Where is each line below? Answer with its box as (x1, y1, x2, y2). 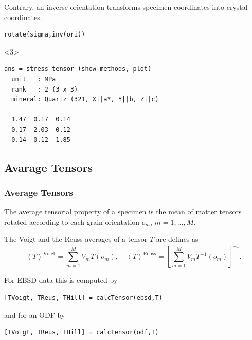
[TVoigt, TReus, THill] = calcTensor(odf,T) (4, 329, 159, 336)
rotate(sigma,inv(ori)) (4, 31, 85, 39)
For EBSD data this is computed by (4, 275, 118, 285)
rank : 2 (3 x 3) (11, 85, 78, 93)
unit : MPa (11, 75, 56, 83)
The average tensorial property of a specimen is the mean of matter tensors (4, 206, 242, 217)
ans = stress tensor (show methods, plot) (4, 65, 152, 73)
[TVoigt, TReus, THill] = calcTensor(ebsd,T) (4, 294, 163, 301)
